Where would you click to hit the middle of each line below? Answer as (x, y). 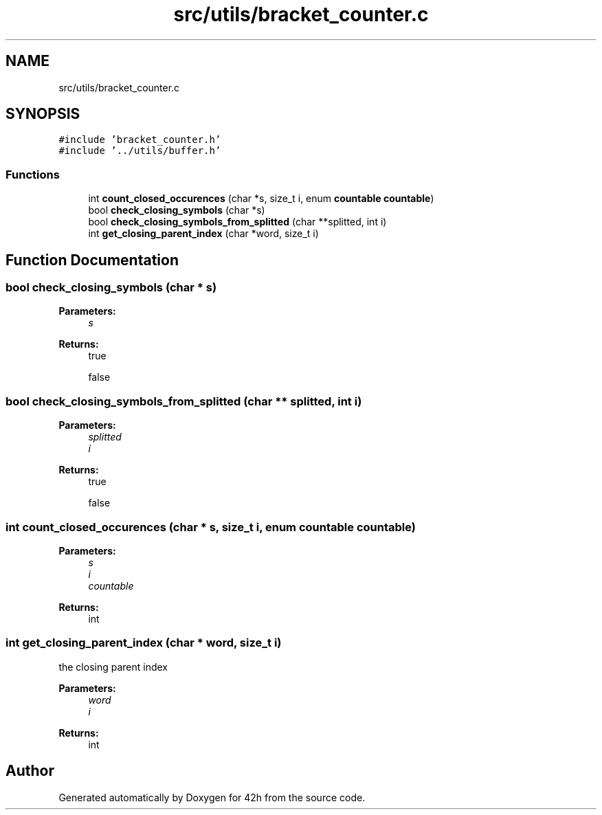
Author (30, 771)
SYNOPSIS (43, 114)
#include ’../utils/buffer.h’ (140, 151)
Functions (33, 174)
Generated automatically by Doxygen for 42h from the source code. (212, 797)
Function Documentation (92, 260)
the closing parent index (113, 667)
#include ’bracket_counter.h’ (140, 140)
